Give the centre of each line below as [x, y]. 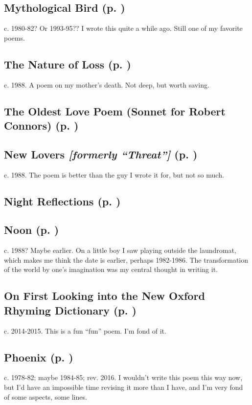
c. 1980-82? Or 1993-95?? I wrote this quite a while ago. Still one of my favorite [123, 28]
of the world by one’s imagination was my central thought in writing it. [111, 269]
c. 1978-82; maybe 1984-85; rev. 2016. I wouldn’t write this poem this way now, [123, 377]
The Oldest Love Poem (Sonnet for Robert [115, 111]
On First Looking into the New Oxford [104, 296]
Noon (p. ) [32, 230]
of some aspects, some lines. [46, 396]
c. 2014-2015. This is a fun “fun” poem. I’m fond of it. [85, 330]
